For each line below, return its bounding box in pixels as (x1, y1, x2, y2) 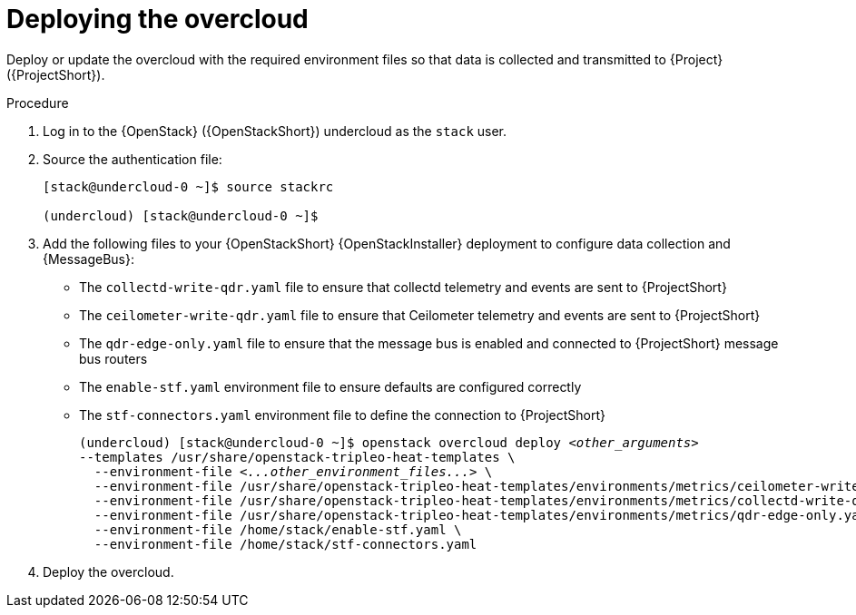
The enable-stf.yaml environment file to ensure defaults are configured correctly (79, 378, 582, 395)
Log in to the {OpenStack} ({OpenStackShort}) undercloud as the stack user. (43, 122, 507, 139)
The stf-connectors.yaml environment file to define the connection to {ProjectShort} (79, 406, 606, 423)
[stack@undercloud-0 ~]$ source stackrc (43, 179, 334, 194)
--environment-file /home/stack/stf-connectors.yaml (93, 536, 477, 552)
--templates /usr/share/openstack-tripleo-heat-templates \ (79, 449, 516, 464)
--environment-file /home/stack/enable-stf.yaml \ (93, 522, 462, 537)
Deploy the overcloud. (43, 563, 174, 580)
